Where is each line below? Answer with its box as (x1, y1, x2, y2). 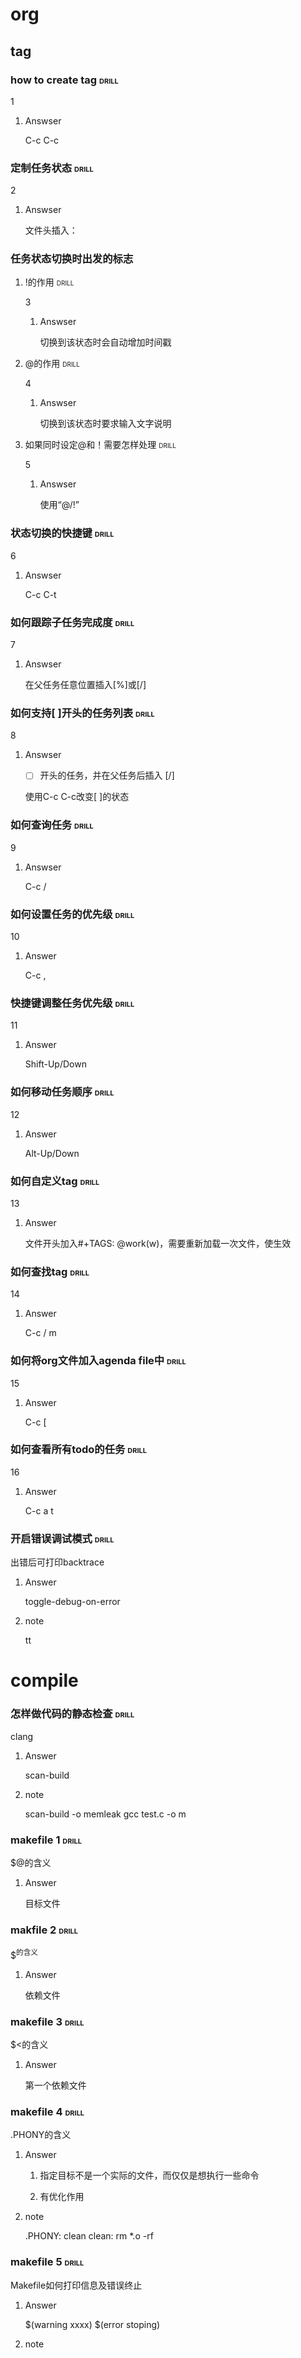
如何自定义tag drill (10, 1174, 100, 1188)
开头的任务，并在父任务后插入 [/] (39, 769, 175, 782)
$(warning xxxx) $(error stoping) (24, 2318, 161, 2330)
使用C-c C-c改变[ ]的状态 (24, 791, 130, 803)
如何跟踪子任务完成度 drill (10, 615, 135, 629)
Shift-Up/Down (24, 1058, 87, 1070)
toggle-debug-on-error (24, 1596, 121, 1608)
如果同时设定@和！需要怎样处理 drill (24, 439, 177, 451)
